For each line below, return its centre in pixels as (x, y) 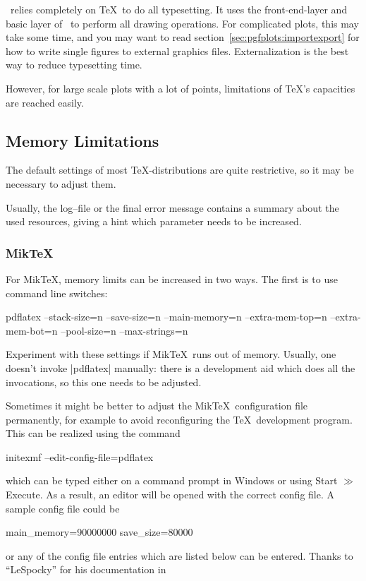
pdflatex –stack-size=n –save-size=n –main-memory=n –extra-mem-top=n (166, 317)
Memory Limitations (83, 140)
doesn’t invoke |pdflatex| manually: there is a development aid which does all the (181, 367)
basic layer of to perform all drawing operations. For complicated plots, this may (182, 23)
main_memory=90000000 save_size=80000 (99, 532)
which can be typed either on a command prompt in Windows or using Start (172, 480)
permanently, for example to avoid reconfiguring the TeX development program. (179, 419)
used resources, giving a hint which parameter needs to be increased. (154, 221)
